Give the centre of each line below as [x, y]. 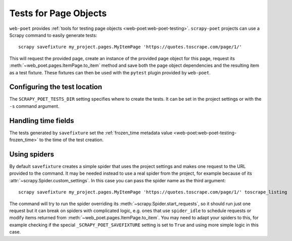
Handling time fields [42, 121]
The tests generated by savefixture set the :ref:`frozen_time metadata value [91, 133]
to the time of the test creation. [71, 140]
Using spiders [32, 154]
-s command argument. [34, 106]
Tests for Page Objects [58, 13]
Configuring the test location [56, 87]
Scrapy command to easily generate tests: [53, 35]
